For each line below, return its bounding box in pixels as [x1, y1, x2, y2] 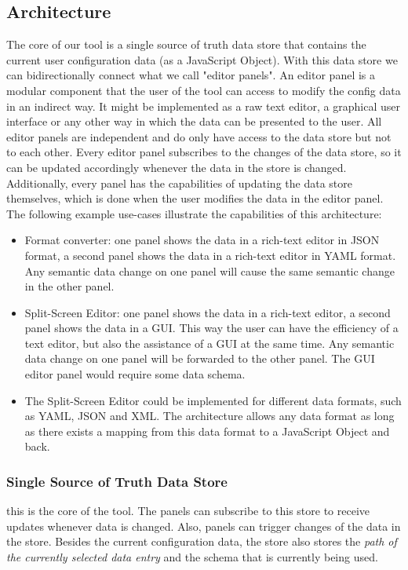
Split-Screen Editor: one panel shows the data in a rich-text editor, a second [24, 304, 391, 320]
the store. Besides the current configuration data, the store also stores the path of [6, 533, 397, 550]
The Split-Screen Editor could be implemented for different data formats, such [24, 392, 402, 408]
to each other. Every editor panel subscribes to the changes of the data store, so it [6, 144, 402, 160]
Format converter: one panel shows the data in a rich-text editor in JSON [24, 232, 380, 248]
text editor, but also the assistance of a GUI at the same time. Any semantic [24, 334, 395, 351]
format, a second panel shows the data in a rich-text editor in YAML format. [24, 247, 396, 263]
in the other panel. [24, 278, 115, 294]
